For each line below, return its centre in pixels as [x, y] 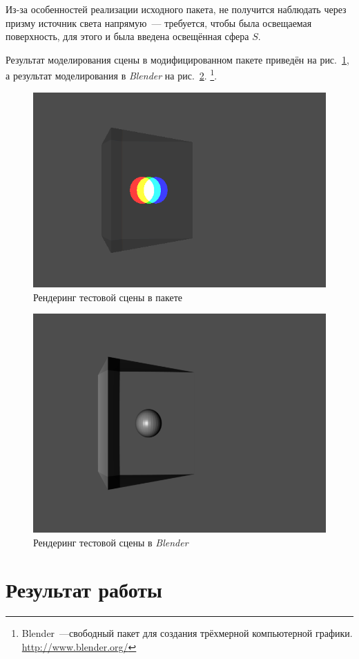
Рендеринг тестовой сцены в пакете [108, 297]
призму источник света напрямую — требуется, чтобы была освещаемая [159, 22]
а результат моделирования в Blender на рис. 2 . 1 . [111, 75]
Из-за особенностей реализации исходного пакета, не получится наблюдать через [176, 9]
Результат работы [84, 590]
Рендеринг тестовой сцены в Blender [111, 542]
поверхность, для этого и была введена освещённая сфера [127, 36]
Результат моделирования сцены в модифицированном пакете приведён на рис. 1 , [177, 59]
